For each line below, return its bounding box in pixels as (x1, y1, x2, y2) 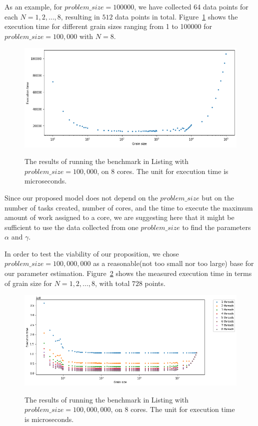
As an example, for (4, 1, 62, 11)
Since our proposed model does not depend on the (4, 192, 158, 202)
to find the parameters (182, 221, 251, 232)
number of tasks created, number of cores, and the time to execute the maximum (4, 202, 253, 212)
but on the (201, 192, 234, 202)
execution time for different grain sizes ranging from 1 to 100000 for (4, 21, 212, 31)
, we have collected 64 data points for (134, 1, 248, 11)
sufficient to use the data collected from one (4, 221, 138, 232)
